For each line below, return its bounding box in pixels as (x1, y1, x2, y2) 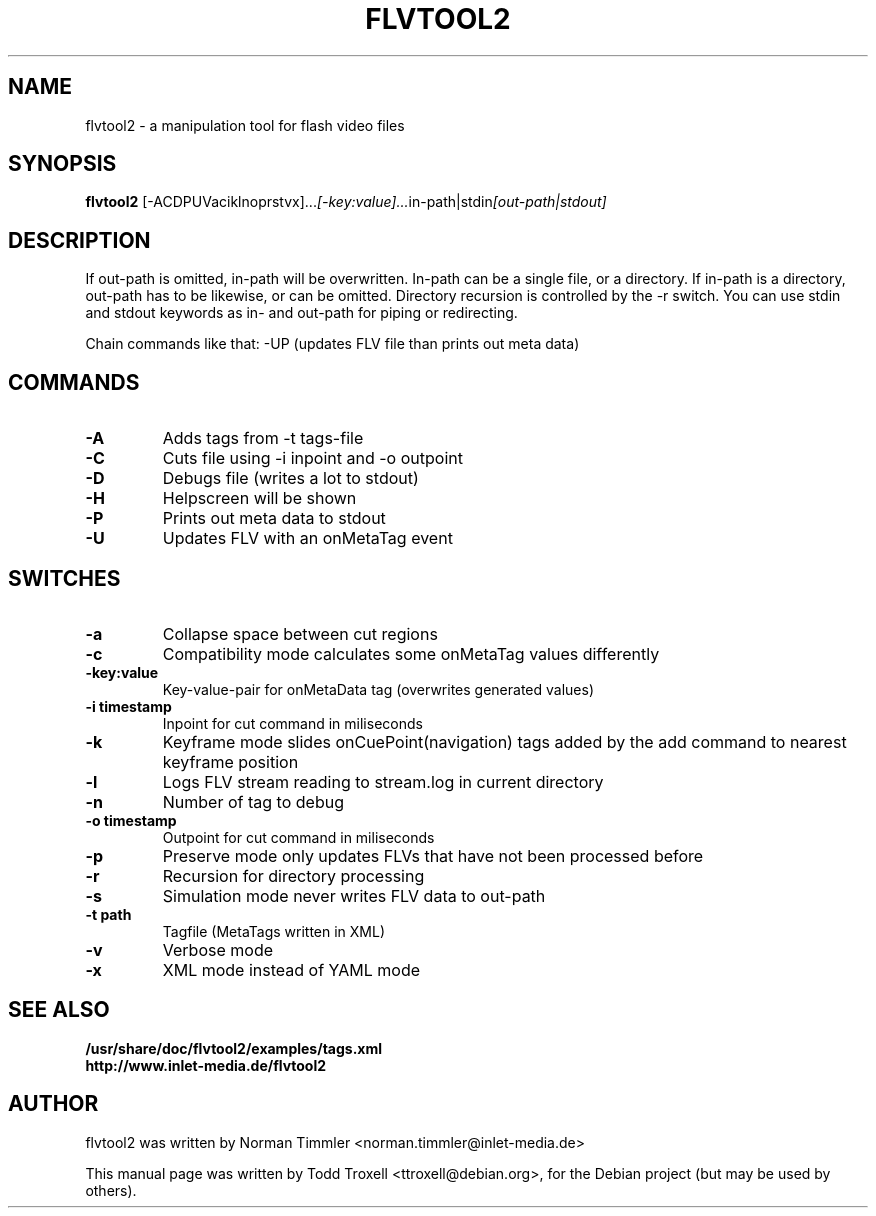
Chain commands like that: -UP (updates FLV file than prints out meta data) (85, 335, 580, 353)
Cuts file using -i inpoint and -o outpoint (162, 448, 463, 469)
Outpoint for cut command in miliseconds (162, 828, 435, 846)
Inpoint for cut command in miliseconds (162, 714, 423, 732)
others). (85, 1181, 137, 1199)
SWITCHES (8, 565, 121, 591)
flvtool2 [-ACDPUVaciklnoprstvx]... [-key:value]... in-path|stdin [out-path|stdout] (85, 193, 607, 211)
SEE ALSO (8, 997, 110, 1023)
